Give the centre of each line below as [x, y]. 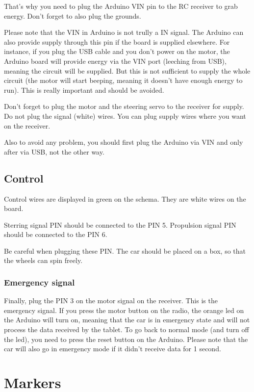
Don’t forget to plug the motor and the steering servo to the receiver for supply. [124, 106]
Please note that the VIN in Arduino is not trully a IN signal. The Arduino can [124, 32]
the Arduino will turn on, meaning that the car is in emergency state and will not [127, 320]
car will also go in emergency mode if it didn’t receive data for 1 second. [113, 349]
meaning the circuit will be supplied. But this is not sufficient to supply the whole [127, 70]
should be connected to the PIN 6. [56, 234]
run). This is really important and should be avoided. [84, 90]
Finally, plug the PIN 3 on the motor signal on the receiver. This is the [111, 301]
